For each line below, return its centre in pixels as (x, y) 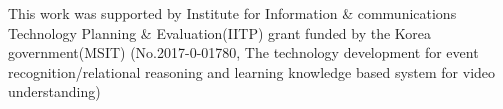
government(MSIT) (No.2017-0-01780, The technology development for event (243, 52)
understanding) (54, 91)
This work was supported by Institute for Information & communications (232, 13)
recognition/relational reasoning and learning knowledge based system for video (252, 71)
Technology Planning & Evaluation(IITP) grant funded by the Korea (220, 32)
